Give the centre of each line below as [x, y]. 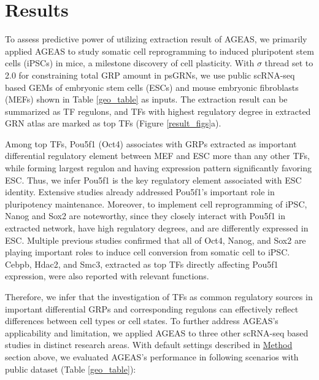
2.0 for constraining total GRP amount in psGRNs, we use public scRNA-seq [150, 75]
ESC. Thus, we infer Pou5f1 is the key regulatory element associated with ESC [153, 180]
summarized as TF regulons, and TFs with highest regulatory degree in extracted [158, 111]
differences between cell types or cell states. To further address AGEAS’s [142, 321]
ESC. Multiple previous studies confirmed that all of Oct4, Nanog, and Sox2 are [156, 240]
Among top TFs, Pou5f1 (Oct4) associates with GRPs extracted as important [151, 143]
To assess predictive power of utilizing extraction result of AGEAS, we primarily [156, 39]
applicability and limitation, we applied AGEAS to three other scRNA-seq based [157, 332]
